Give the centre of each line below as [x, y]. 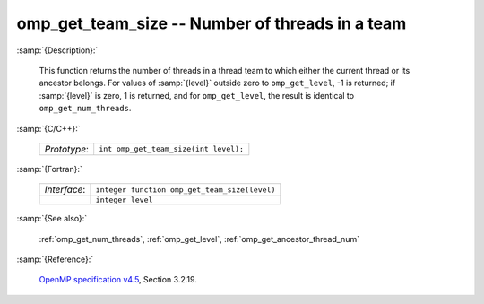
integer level [124, 200]
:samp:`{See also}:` [52, 219]
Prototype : [67, 149]
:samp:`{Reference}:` [55, 259]
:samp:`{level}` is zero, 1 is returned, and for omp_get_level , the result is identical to [196, 95]
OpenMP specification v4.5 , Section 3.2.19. [118, 280]
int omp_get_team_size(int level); [171, 149]
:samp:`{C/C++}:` [48, 128]
